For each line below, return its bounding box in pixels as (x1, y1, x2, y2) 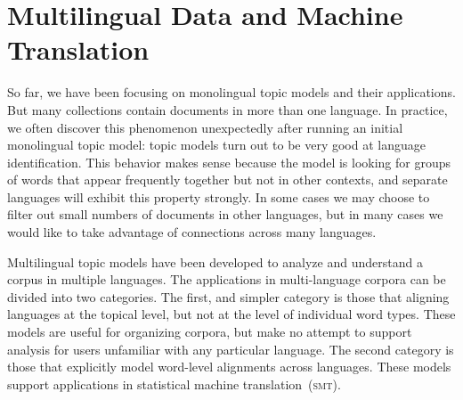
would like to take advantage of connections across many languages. (7, 223, 377, 241)
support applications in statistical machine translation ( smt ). (7, 374, 341, 393)
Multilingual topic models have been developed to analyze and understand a (7, 252, 423, 271)
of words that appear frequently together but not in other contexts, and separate (7, 170, 448, 189)
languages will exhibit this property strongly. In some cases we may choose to (7, 187, 430, 206)
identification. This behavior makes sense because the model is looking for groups (7, 152, 451, 171)
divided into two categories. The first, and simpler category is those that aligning (7, 287, 450, 306)
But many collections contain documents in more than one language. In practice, (7, 100, 448, 118)
